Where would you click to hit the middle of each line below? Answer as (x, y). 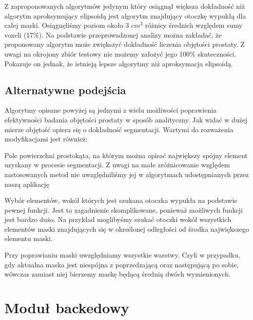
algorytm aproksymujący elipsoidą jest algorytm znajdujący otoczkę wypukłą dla (125, 15)
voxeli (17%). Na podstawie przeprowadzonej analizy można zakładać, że (113, 34)
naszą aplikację (27, 184)
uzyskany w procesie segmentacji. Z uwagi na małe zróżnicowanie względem (117, 165)
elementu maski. (29, 238)
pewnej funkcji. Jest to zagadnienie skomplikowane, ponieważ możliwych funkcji (124, 210)
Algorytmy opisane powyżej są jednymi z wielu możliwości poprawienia (111, 110)
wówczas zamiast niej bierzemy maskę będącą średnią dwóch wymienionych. (117, 274)
